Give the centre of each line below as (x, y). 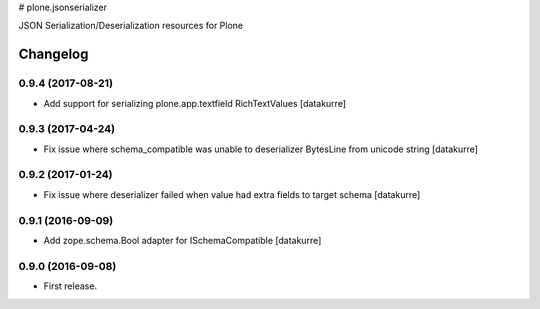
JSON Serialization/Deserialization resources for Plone (131, 26)
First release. (70, 286)
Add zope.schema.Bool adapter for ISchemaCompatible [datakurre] (182, 240)
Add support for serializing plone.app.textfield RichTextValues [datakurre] (195, 103)
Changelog (53, 54)
